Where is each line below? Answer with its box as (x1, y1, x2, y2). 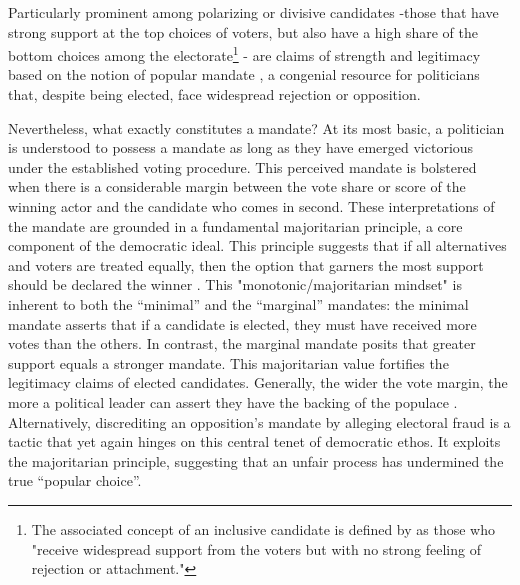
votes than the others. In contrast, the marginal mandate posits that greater (8, 333, 476, 354)
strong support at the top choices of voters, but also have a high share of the (8, 21, 478, 42)
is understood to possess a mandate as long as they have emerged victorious (8, 137, 474, 158)
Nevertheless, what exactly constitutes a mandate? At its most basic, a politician (8, 117, 505, 138)
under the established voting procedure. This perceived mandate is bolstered (8, 156, 477, 177)
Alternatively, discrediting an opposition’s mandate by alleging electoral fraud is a (8, 411, 511, 432)
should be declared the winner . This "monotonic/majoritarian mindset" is (8, 274, 462, 295)
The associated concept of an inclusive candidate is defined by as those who (31, 518, 496, 539)
